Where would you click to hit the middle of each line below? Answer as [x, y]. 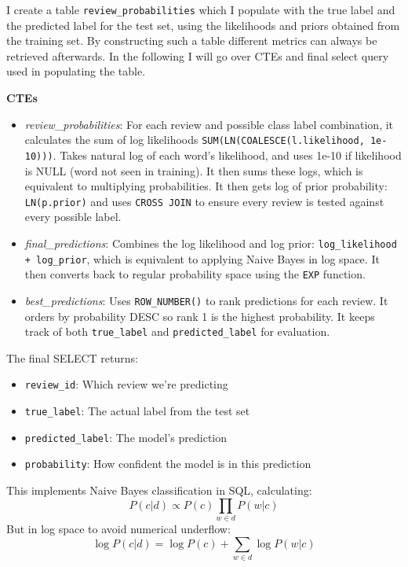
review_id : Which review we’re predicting [126, 384]
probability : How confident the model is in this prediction [168, 464]
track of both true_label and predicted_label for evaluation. [177, 331]
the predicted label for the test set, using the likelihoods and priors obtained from [203, 25]
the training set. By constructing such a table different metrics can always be [192, 40]
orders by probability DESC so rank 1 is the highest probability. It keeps [200, 316]
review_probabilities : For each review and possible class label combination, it [209, 124]
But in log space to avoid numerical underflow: [118, 528]
